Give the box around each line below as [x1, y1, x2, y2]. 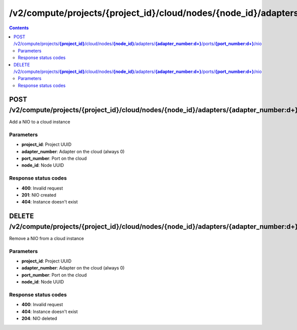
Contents [9, 25, 29, 31]
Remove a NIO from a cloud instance [9, 235, 84, 241]
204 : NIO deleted [21, 316, 57, 322]
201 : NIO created [21, 192, 56, 198]
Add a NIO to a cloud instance [9, 119, 70, 125]
